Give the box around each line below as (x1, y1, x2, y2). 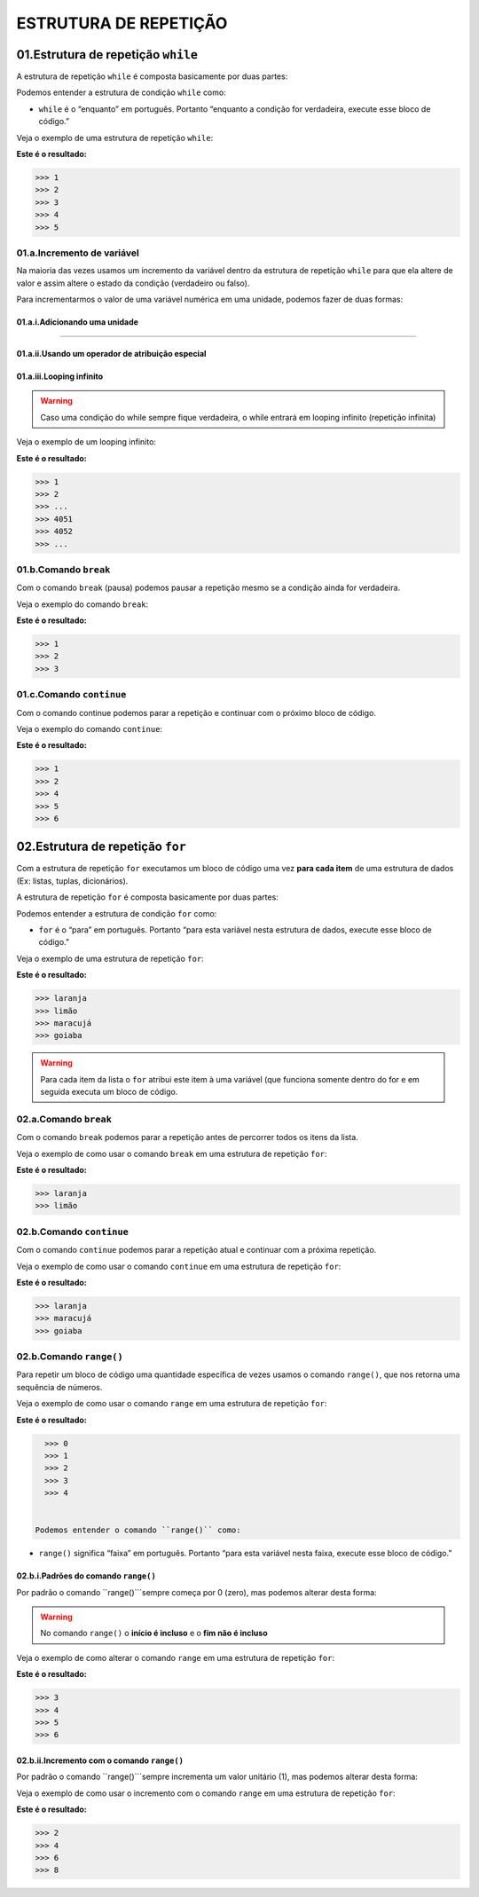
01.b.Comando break (16, 563, 111, 576)
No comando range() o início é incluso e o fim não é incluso (40, 1628, 268, 1639)
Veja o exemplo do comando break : (16, 599, 149, 610)
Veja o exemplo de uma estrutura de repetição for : (16, 953, 204, 964)
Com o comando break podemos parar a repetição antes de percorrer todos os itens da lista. (16, 1132, 358, 1143)
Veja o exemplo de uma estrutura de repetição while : (16, 132, 214, 143)
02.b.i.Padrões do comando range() (16, 1570, 157, 1581)
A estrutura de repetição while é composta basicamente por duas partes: (16, 71, 288, 82)
